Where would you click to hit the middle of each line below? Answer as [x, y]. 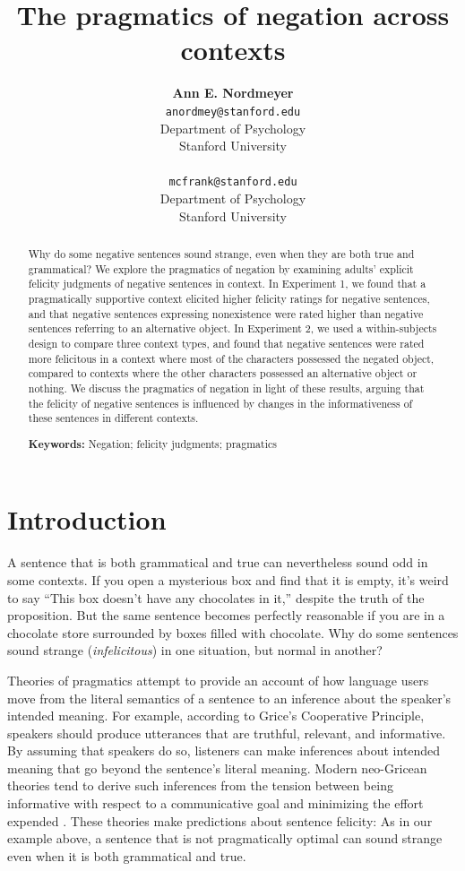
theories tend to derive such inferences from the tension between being [200, 785]
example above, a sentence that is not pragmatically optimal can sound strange [225, 838]
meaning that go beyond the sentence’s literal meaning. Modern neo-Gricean [217, 768]
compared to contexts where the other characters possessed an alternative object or [223, 373]
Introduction [87, 519]
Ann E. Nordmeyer [233, 93]
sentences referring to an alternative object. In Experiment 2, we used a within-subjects [232, 328]
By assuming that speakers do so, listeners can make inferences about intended [224, 750]
